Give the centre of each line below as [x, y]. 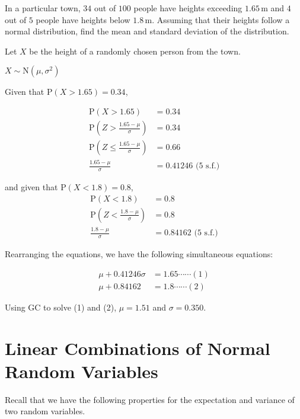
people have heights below [83, 19]
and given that [31, 187]
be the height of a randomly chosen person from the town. [135, 51]
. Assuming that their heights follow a [221, 19]
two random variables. [45, 411]
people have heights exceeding [188, 8]
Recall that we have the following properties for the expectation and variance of [150, 399]
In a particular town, [43, 8]
